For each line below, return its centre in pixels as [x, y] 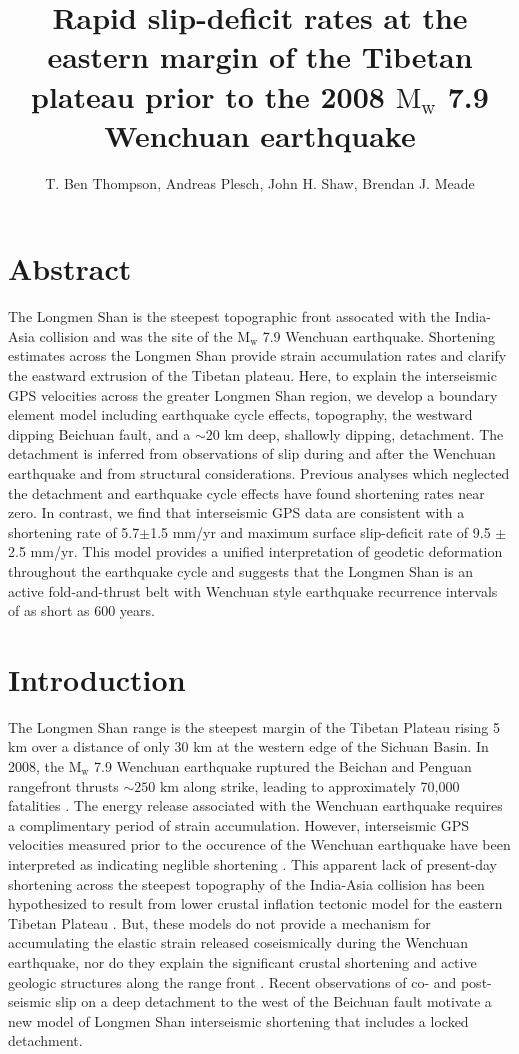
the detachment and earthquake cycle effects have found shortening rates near [246, 492]
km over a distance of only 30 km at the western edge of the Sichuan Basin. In [248, 746]
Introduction [97, 678]
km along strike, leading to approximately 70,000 [309, 785]
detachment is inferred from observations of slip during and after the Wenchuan [252, 453]
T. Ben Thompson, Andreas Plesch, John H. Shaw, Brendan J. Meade [260, 182]
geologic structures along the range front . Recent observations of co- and [232, 981]
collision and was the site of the [136, 335]
